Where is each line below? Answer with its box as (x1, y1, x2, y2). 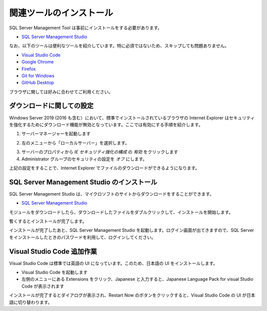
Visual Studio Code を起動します (21, 269, 88, 275)
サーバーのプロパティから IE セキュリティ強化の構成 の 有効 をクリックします (21, 149, 178, 155)
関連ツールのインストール (9, 7, 113, 18)
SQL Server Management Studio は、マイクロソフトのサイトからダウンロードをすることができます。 (9, 191, 215, 197)
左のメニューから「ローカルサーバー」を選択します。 (21, 140, 130, 146)
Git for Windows (21, 72, 54, 79)
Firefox (21, 66, 36, 72)
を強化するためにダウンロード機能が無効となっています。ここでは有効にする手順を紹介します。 (9, 121, 203, 127)
